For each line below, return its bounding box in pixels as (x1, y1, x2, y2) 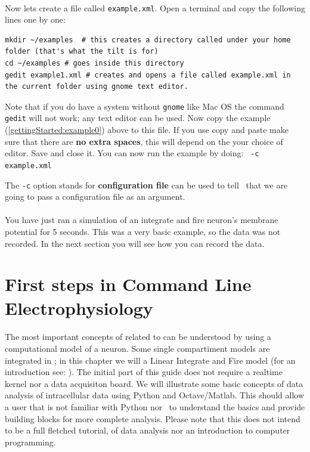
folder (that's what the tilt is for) (5, 47, 159, 56)
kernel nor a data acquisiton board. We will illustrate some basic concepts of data (5, 377, 303, 389)
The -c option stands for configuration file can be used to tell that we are (5, 178, 288, 191)
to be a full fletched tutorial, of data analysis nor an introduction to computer (5, 424, 290, 436)
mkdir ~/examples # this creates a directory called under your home (5, 35, 291, 44)
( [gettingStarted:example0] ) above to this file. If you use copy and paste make (5, 123, 289, 136)
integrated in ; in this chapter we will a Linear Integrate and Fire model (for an (5, 354, 296, 366)
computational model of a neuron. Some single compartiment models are (5, 342, 270, 354)
